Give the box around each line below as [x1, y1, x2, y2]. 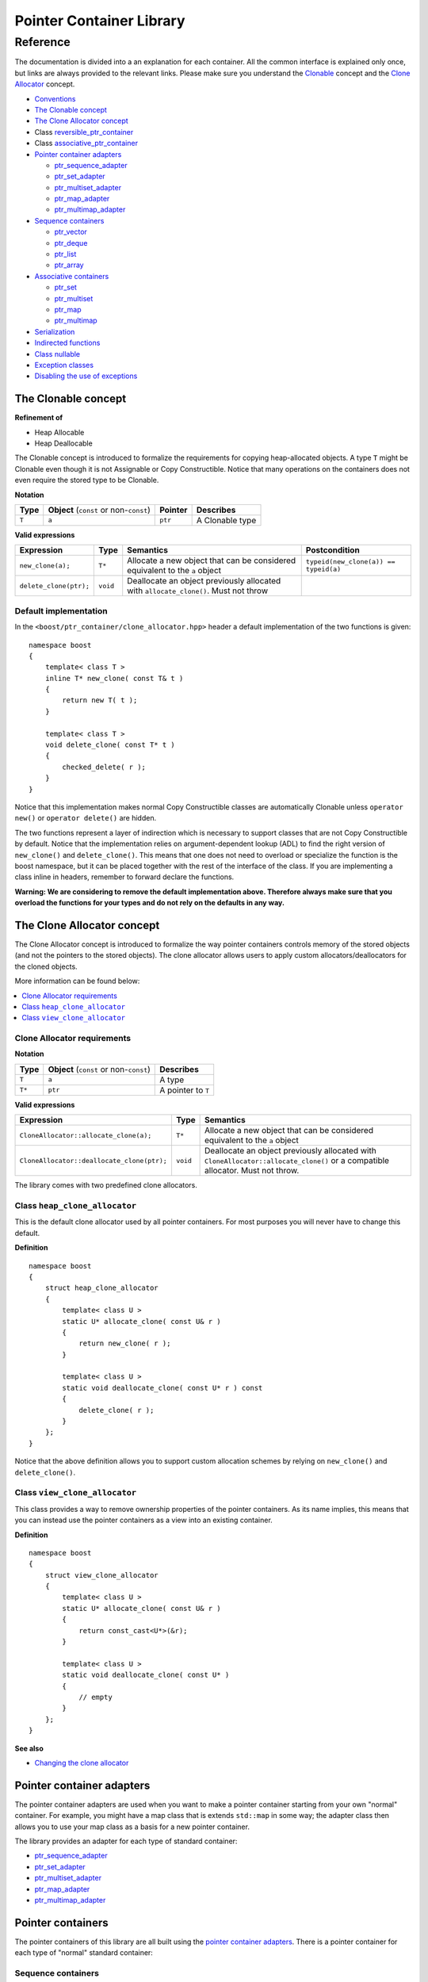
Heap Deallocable [34, 438, 93, 448]
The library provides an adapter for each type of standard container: [14, 1836, 238, 1846]
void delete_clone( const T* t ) [44, 740, 176, 749]
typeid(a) [305, 565, 342, 574]
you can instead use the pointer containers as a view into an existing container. [14, 1515, 273, 1525]
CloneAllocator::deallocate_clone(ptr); [19, 1156, 168, 1165]
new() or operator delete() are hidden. [14, 813, 157, 823]
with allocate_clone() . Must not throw [127, 585, 269, 596]
